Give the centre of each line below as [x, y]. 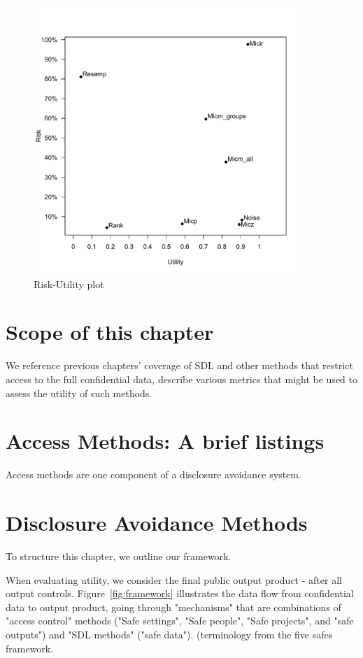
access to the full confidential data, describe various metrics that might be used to [181, 379]
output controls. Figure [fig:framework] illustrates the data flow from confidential [180, 593]
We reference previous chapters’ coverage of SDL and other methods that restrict [179, 365]
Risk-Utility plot [69, 284]
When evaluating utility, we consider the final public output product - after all [174, 579]
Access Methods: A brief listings [165, 441]
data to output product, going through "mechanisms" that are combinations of [173, 607]
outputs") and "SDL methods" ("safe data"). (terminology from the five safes [169, 634]
